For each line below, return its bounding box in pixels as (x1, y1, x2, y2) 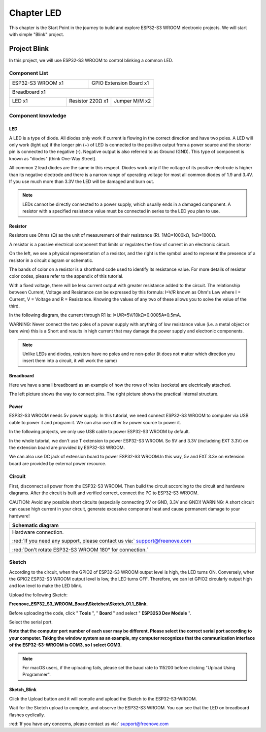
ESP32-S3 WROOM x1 (12, 79, 64, 86)
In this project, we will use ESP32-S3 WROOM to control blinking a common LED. (9, 57, 173, 63)
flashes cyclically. (9, 712, 45, 718)
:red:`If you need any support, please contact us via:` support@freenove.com (12, 537, 192, 544)
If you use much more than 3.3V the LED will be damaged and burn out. (9, 178, 155, 184)
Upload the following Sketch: (9, 592, 68, 598)
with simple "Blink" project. (9, 31, 64, 37)
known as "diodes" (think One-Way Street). (9, 155, 97, 161)
